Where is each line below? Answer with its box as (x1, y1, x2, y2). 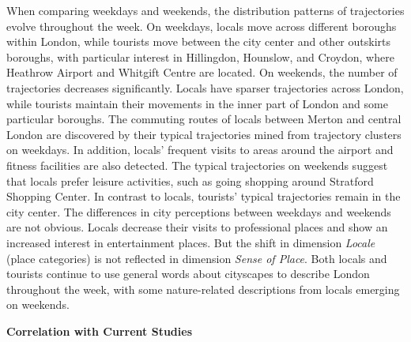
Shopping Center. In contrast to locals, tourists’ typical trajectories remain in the (6, 188, 401, 205)
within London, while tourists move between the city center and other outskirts (6, 33, 390, 50)
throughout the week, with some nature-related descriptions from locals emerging (6, 280, 400, 297)
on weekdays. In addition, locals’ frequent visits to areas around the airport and (6, 141, 394, 158)
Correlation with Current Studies (6, 322, 193, 339)
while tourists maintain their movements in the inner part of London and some (6, 95, 388, 111)
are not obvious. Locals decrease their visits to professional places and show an (6, 219, 388, 235)
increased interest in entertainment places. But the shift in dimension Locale (6, 234, 375, 250)
